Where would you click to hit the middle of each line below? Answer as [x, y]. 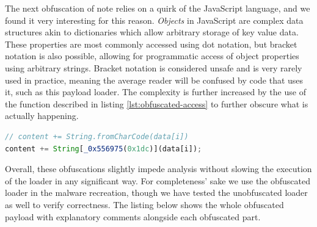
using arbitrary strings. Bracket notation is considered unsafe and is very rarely [154, 67]
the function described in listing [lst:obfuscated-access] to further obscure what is [157, 103]
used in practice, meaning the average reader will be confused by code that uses [154, 80]
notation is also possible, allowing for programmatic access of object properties [152, 56]
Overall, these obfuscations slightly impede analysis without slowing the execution [158, 169]
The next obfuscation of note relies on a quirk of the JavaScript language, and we [158, 8]
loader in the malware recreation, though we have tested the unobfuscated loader [156, 193]
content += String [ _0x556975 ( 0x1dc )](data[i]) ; [104, 149]
